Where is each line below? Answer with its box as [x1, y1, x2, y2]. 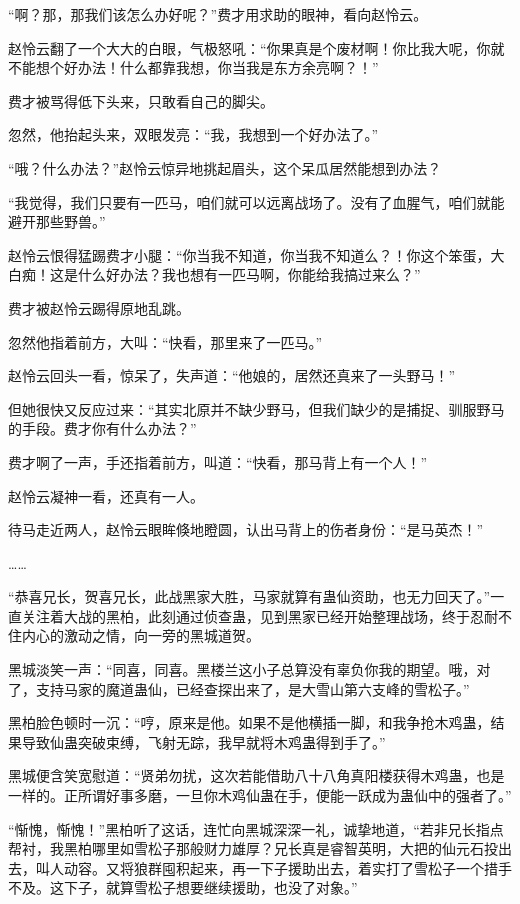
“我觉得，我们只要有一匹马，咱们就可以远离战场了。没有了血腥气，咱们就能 [8, 191, 505, 212]
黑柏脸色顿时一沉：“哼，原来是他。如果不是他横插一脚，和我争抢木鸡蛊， [8, 712, 491, 733]
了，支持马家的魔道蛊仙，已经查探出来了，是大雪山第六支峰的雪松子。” [8, 678, 470, 699]
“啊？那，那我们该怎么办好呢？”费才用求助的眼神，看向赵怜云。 [8, 4, 428, 24]
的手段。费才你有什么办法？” [8, 418, 197, 439]
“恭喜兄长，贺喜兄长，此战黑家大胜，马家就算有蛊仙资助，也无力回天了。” [8, 586, 491, 607]
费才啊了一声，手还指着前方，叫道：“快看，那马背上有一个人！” [8, 451, 428, 472]
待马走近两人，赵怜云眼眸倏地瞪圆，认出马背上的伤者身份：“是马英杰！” [8, 519, 484, 540]
